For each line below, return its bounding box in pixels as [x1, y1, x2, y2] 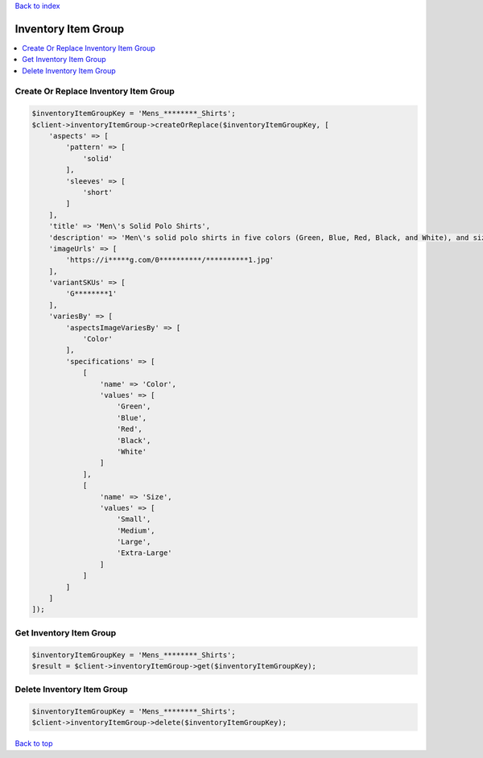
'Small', [117, 515, 151, 524]
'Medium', [117, 526, 156, 535]
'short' [82, 188, 113, 197]
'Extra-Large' [117, 549, 172, 557]
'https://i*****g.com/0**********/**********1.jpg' [65, 255, 275, 265]
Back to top [14, 739, 53, 748]
